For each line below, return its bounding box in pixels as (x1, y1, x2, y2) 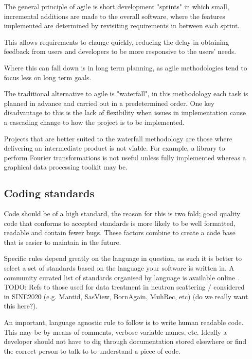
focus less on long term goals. (4, 72, 91, 82)
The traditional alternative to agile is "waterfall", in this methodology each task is (4, 88, 248, 99)
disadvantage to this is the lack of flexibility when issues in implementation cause (4, 107, 246, 118)
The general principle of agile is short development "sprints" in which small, (4, 1, 229, 11)
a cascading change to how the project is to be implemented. (4, 117, 185, 127)
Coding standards (4, 186, 94, 201)
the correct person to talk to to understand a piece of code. (4, 345, 180, 356)
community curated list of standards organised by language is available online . (4, 272, 239, 282)
